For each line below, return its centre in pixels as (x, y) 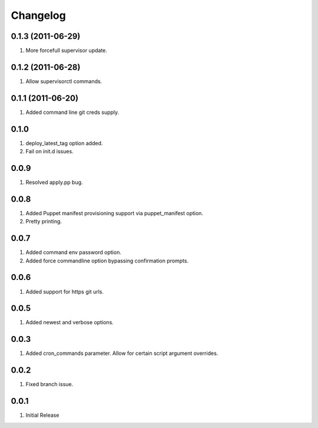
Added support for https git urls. (65, 291)
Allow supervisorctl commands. (64, 81)
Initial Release (42, 415)
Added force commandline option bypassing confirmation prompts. (107, 261)
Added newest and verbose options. (70, 322)
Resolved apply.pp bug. (54, 182)
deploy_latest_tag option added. (64, 143)
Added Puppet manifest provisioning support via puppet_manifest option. (114, 213)
